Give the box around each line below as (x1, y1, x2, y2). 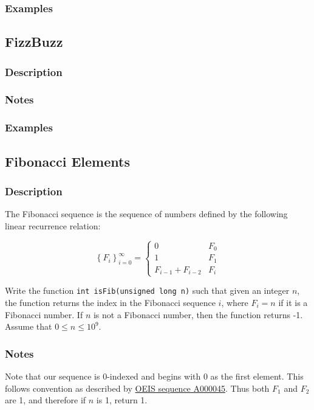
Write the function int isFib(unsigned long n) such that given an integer (5, 284, 290, 297)
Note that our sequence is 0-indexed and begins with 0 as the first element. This (5, 369, 304, 382)
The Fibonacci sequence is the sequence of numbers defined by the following (5, 207, 288, 220)
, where (221, 296, 248, 308)
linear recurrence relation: (5, 219, 101, 232)
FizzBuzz (5, 32, 63, 51)
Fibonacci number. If (5, 308, 83, 321)
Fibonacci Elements (5, 151, 130, 170)
